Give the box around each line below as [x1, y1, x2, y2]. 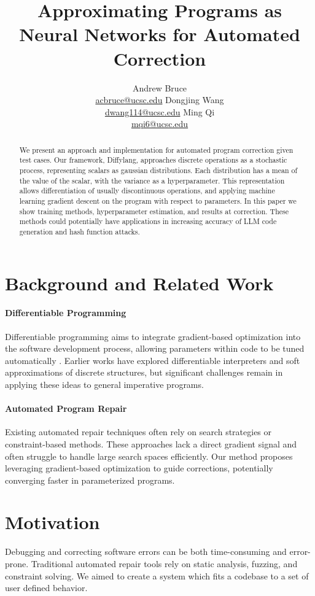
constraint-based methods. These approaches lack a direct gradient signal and [5, 437, 297, 450]
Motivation [5, 509, 100, 535]
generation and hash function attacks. [19, 226, 140, 236]
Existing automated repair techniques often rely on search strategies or [5, 425, 272, 438]
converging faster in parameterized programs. [5, 473, 175, 486]
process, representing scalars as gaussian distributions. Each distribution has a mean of [19, 164, 298, 175]
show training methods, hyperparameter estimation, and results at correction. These [19, 206, 289, 216]
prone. [5, 557, 29, 570]
